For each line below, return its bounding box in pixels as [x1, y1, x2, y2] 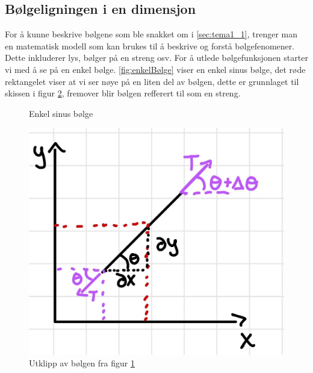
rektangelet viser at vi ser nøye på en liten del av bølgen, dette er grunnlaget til [5, 75, 299, 87]
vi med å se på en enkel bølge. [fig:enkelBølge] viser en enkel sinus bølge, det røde [5, 63, 306, 75]
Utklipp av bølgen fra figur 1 [29, 357, 135, 369]
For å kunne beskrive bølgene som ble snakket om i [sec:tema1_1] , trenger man [5, 28, 297, 40]
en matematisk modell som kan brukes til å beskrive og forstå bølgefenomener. [5, 39, 295, 52]
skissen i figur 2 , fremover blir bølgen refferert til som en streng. [5, 87, 241, 99]
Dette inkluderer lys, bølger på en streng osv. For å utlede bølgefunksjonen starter [5, 51, 308, 64]
